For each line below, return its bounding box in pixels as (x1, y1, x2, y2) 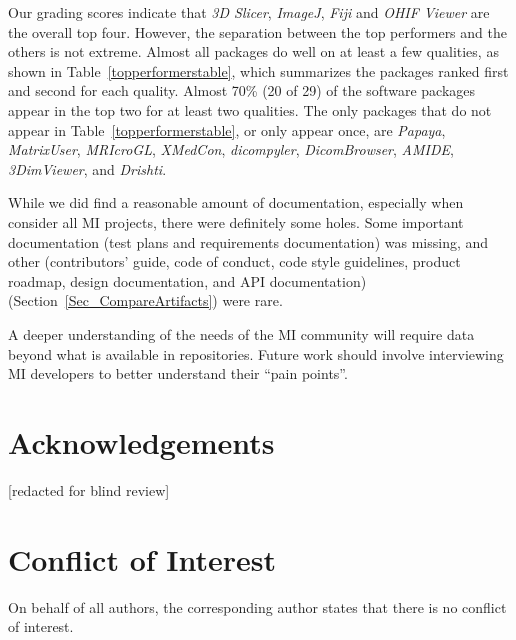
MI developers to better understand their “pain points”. (8, 363, 348, 384)
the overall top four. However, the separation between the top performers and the (8, 21, 507, 42)
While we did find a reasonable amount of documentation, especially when (8, 192, 464, 213)
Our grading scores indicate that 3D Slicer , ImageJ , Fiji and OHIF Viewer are (8, 2, 490, 22)
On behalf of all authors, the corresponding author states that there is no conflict (8, 596, 507, 617)
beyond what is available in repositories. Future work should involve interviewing (8, 343, 504, 364)
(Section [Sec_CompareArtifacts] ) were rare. (8, 290, 283, 311)
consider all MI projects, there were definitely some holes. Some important (8, 211, 464, 232)
